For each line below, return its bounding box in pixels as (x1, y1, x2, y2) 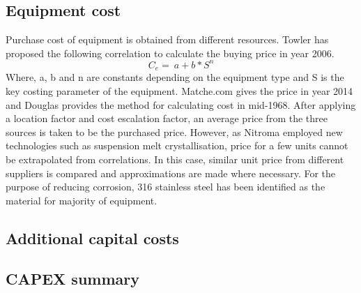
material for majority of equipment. (6, 193, 158, 207)
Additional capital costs (6, 227, 179, 248)
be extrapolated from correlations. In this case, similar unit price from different (6, 151, 344, 166)
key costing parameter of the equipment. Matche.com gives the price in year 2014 (6, 83, 353, 98)
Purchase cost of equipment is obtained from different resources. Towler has (6, 32, 329, 47)
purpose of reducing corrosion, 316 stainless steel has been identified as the (6, 179, 325, 194)
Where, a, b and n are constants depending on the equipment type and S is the (6, 70, 344, 84)
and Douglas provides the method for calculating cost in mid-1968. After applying (6, 97, 356, 112)
